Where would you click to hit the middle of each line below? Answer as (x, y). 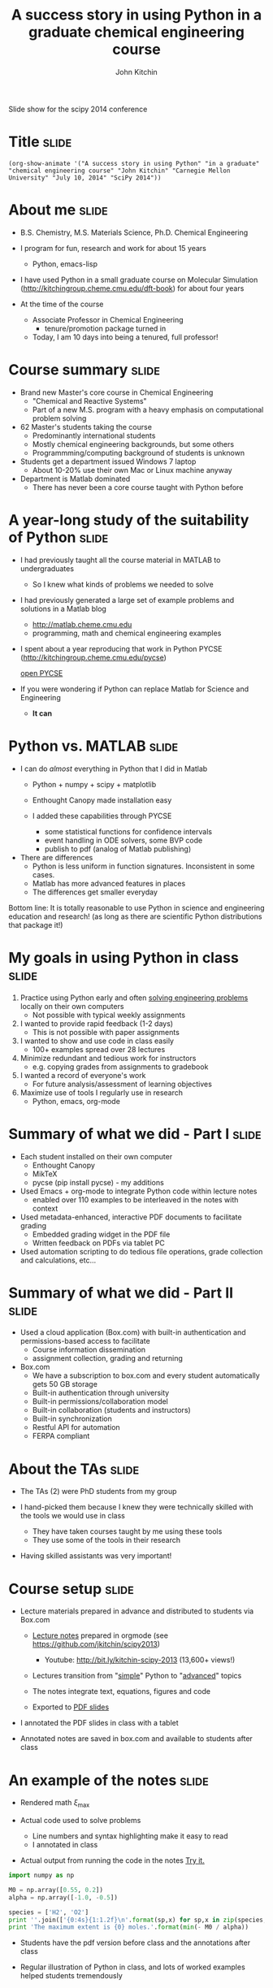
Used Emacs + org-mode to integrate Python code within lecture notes (139, 1191)
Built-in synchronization (72, 1418)
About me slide (58, 210)
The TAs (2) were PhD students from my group (98, 1492)
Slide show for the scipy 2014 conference (78, 109)
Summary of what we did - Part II (121, 1293)
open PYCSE (41, 673)
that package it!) (36, 925)
